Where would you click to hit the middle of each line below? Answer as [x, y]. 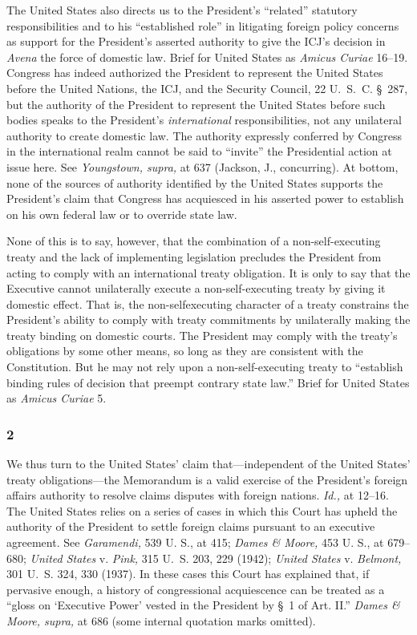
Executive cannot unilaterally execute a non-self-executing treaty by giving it [196, 288]
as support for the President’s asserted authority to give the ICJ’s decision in [196, 41]
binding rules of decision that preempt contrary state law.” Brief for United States [208, 382]
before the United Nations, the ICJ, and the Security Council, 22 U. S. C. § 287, [207, 88]
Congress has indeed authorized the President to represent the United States [195, 73]
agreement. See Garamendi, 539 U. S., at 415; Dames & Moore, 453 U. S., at [195, 542]
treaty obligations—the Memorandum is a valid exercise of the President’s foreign [207, 479]
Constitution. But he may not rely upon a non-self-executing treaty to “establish [205, 367]
